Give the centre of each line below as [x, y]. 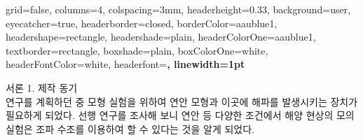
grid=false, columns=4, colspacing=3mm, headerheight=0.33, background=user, [178, 9]
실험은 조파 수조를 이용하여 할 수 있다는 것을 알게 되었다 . [130, 128]
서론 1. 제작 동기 [42, 87]
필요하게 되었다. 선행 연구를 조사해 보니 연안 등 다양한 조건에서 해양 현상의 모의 [180, 115]
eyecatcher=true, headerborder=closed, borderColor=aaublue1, [142, 23]
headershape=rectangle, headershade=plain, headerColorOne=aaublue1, [161, 37]
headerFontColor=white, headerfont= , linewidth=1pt [125, 64]
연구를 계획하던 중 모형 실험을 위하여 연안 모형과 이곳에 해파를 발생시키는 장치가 [182, 101]
